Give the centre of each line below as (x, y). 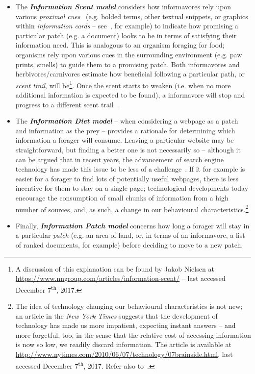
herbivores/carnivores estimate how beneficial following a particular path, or (130, 74)
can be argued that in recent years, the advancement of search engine (119, 159)
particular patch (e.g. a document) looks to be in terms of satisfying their (126, 35)
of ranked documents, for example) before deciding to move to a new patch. (129, 244)
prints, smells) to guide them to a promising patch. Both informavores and (127, 64)
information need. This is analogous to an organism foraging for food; (120, 45)
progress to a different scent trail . (67, 104)
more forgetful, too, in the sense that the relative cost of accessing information (133, 335)
